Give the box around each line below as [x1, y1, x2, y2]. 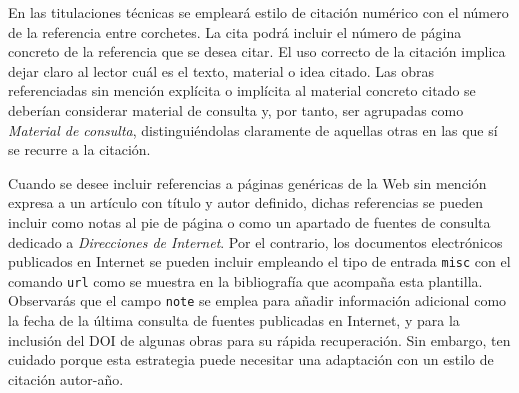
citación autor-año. [8, 368, 124, 389]
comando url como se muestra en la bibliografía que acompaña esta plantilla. [8, 270, 483, 291]
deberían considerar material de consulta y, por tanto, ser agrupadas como [8, 99, 464, 120]
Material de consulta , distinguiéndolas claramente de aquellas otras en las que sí [8, 119, 498, 140]
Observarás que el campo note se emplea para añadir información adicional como [8, 290, 507, 311]
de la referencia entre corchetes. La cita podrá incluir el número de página [8, 21, 462, 42]
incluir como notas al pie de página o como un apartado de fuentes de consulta [8, 211, 491, 232]
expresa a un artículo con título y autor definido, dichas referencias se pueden [8, 192, 483, 213]
